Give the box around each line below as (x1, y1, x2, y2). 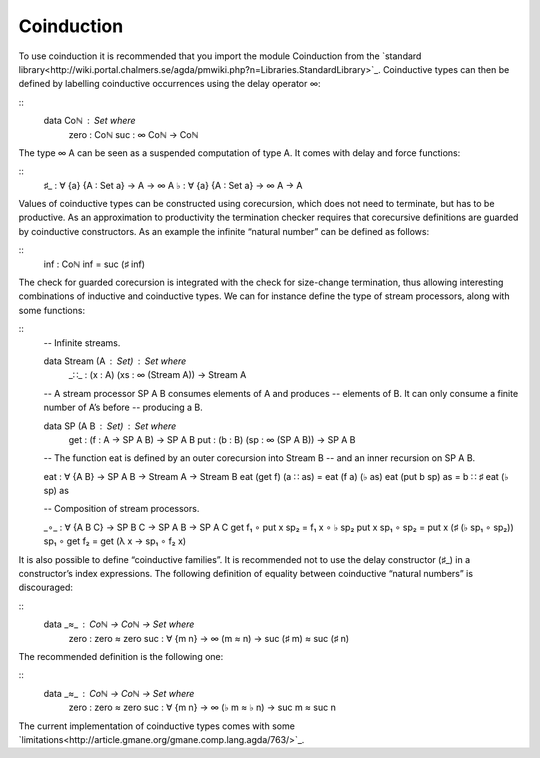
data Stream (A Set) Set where (43, 355, 187, 367)
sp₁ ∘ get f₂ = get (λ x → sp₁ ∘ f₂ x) (43, 535, 187, 547)
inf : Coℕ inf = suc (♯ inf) (43, 258, 145, 270)
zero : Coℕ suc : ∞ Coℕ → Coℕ (68, 128, 199, 140)
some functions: (18, 304, 85, 316)
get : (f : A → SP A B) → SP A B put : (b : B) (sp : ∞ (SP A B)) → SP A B (68, 433, 356, 445)
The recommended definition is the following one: (18, 651, 224, 662)
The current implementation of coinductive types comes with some (18, 720, 295, 732)
